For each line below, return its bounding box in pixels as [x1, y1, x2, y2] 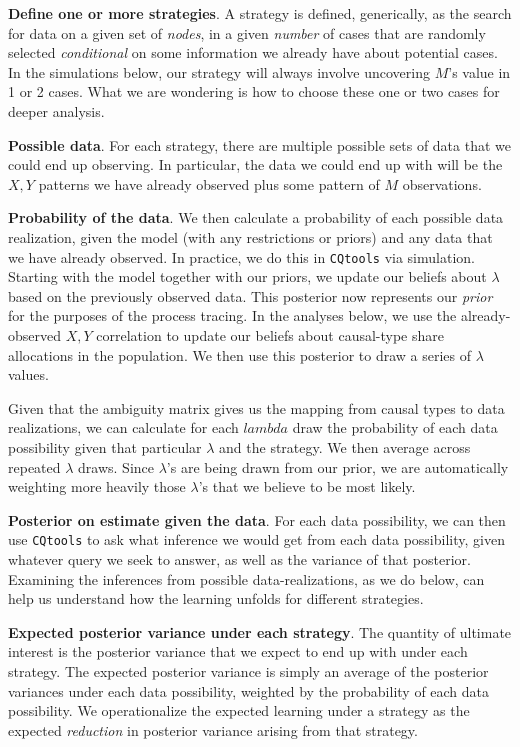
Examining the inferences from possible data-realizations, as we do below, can [8, 568, 485, 589]
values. [8, 364, 49, 385]
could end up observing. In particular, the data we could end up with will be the [8, 154, 503, 175]
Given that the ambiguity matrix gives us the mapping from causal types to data [8, 397, 505, 418]
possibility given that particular [8, 436, 202, 457]
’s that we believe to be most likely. [198, 476, 416, 497]
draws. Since [78, 456, 155, 477]
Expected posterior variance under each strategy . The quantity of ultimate [8, 621, 512, 642]
